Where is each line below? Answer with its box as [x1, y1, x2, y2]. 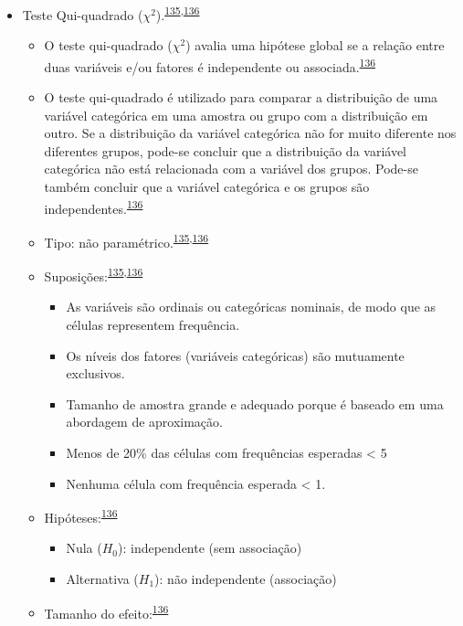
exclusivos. [66, 364, 125, 383]
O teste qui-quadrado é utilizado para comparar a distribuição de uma [44, 88, 438, 107]
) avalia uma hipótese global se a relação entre [185, 36, 445, 55]
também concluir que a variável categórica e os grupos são [44, 177, 370, 196]
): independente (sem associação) [118, 538, 302, 557]
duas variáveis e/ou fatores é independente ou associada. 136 [44, 54, 376, 76]
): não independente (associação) [154, 569, 337, 588]
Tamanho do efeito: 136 [44, 600, 169, 622]
